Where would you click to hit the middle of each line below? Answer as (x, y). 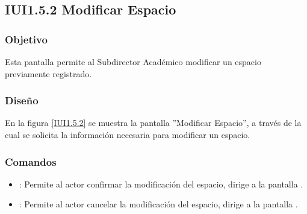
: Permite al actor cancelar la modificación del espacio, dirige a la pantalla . (158, 204)
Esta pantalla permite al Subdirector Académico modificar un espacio (133, 61)
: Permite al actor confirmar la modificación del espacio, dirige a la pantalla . (161, 184)
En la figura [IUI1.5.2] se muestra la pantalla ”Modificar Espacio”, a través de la (153, 123)
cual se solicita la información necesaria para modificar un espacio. (128, 134)
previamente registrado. (48, 73)
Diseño (22, 100)
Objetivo (26, 39)
